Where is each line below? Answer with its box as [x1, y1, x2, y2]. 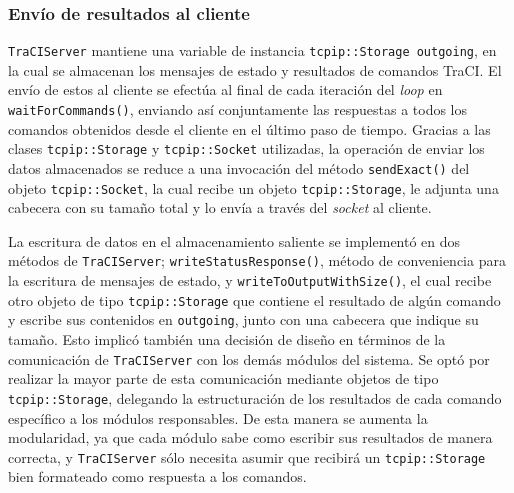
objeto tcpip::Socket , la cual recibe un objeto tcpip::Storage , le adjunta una [8, 177, 499, 198]
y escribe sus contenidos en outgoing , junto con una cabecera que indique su [8, 309, 479, 330]
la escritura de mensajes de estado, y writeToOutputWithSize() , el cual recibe [8, 270, 492, 291]
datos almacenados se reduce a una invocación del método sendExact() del [8, 157, 470, 178]
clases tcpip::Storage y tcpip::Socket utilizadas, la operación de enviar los [8, 138, 485, 159]
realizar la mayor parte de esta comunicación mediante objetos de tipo [8, 368, 439, 389]
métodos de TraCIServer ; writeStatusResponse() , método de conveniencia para [8, 250, 506, 271]
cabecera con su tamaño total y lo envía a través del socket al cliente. [8, 197, 432, 218]
